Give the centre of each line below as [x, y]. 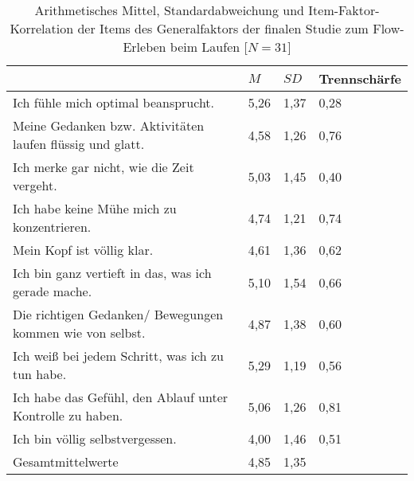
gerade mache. [53, 291]
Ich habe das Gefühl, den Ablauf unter [121, 397]
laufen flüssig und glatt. [79, 144]
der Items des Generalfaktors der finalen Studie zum [223, 28]
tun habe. [40, 374]
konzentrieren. [52, 227]
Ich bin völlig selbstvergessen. [95, 438]
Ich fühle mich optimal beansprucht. [114, 102]
